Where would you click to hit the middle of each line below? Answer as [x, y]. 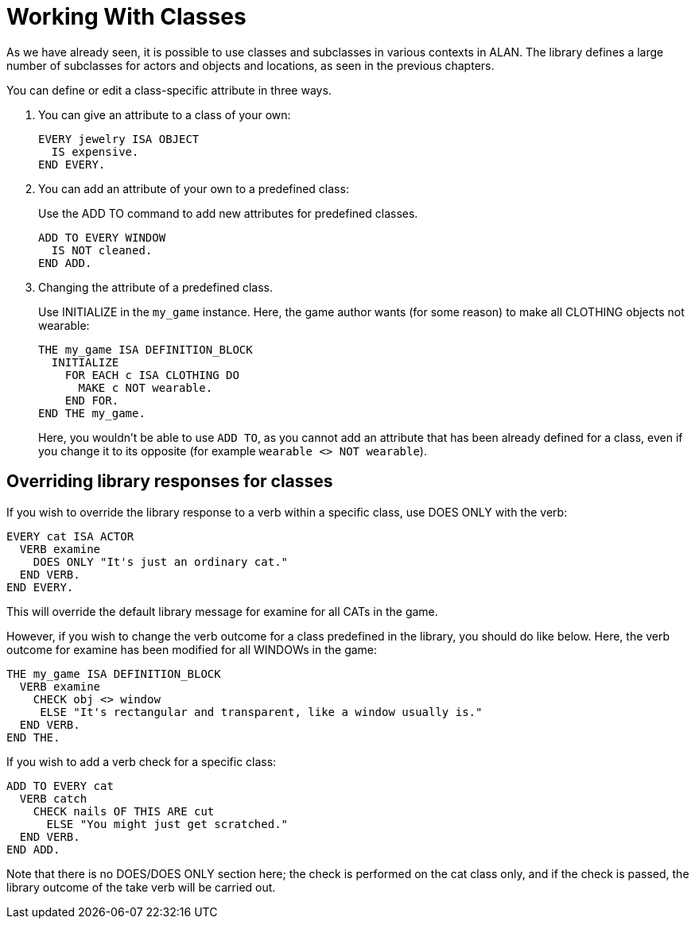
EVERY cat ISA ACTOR [70, 536]
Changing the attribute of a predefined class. [155, 287]
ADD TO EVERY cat [60, 786]
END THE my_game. [92, 413]
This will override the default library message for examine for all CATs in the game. [222, 611]
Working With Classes [126, 17]
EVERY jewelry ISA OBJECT [119, 139]
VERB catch [53, 798]
